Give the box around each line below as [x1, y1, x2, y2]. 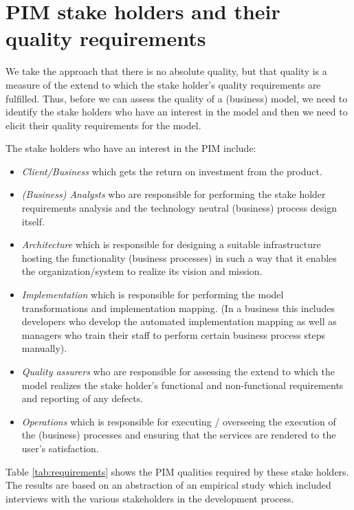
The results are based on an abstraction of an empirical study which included [5, 478, 331, 492]
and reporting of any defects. [21, 391, 144, 406]
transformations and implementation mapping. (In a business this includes [21, 300, 335, 315]
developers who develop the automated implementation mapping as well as [21, 314, 337, 329]
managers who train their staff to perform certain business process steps [21, 327, 325, 342]
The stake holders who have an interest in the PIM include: [5, 141, 256, 155]
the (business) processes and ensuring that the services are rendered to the [21, 428, 336, 442]
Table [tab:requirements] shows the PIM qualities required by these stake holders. [5, 464, 349, 478]
